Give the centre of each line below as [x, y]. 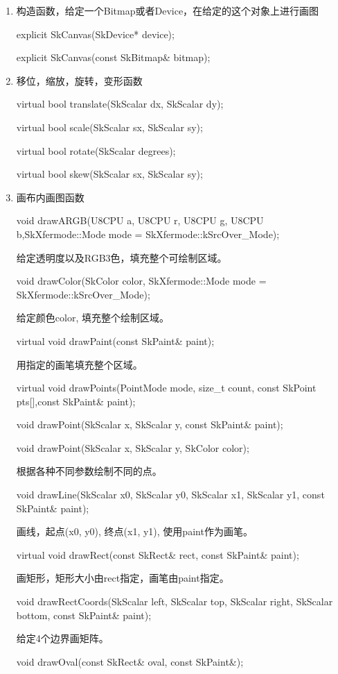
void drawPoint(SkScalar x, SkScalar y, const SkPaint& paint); [150, 424]
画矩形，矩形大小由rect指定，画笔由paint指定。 [123, 578]
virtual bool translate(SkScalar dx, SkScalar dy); [120, 104]
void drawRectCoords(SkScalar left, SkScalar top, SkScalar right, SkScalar [175, 601]
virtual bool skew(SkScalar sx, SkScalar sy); [109, 174]
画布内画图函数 [50, 197]
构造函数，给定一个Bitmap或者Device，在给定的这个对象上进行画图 [168, 10]
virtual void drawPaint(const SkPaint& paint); [115, 340]
